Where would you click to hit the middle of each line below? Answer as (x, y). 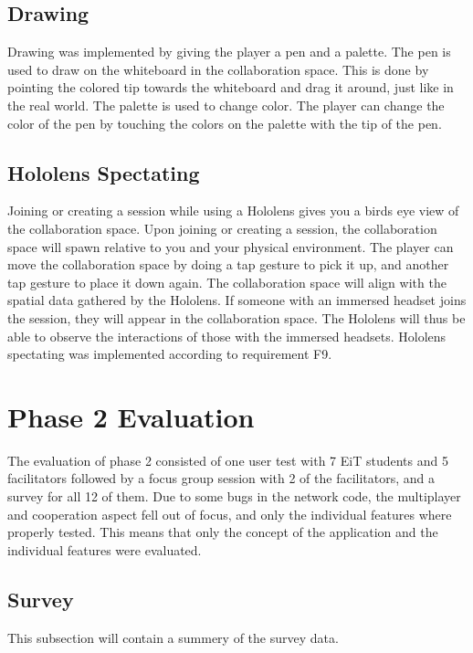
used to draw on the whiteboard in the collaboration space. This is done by (218, 69)
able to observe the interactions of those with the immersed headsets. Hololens (227, 336)
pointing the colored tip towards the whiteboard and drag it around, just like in (231, 87)
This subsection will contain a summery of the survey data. (173, 637)
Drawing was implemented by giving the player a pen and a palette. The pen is (229, 52)
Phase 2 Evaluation (131, 416)
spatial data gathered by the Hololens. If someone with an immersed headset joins (237, 300)
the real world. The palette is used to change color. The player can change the (226, 105)
